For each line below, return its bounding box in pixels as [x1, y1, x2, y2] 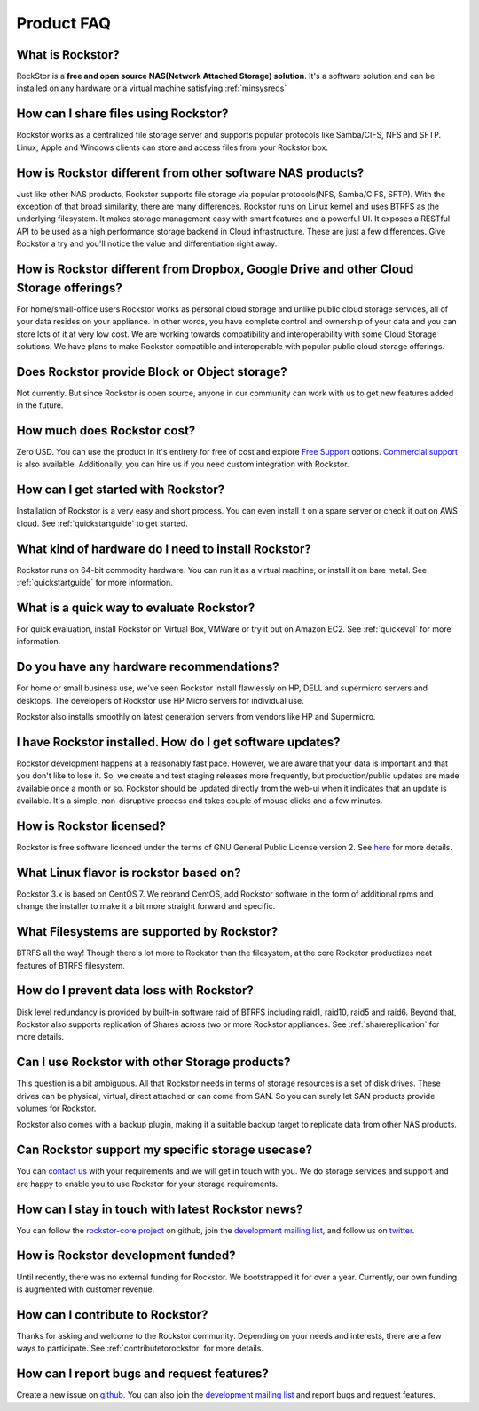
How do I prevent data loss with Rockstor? [16, 983, 255, 999]
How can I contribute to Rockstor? [16, 1307, 208, 1322]
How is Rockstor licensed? [16, 818, 166, 833]
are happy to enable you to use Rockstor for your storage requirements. [16, 1178, 279, 1189]
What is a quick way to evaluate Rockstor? [16, 600, 255, 615]
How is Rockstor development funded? [16, 1248, 236, 1264]
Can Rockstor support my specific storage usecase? [16, 1143, 313, 1158]
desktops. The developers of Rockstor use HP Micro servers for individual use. [16, 695, 305, 705]
